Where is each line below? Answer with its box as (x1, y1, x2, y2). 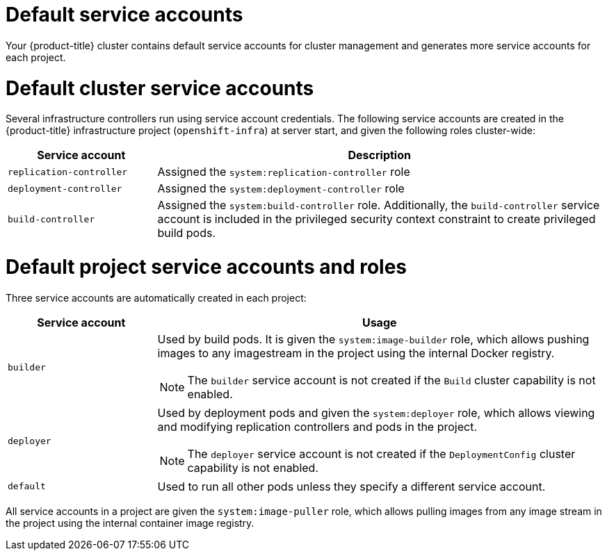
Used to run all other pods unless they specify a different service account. (157, 479, 546, 493)
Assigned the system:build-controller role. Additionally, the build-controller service (157, 198, 600, 213)
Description (348, 148, 411, 163)
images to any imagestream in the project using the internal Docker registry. (157, 345, 555, 360)
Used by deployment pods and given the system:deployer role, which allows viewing (157, 405, 595, 420)
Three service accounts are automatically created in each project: (6, 291, 307, 304)
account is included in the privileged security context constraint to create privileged (157, 212, 596, 227)
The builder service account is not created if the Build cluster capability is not (187, 373, 596, 387)
